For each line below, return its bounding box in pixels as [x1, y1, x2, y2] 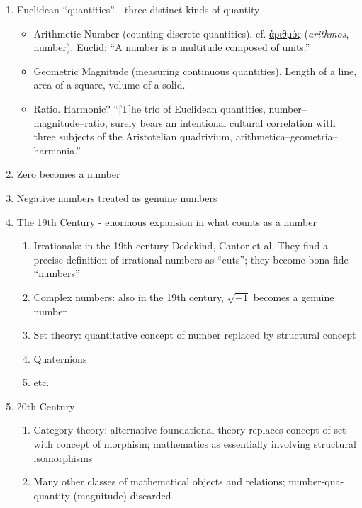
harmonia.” [33, 142, 81, 157]
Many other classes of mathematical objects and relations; [33, 474, 285, 489]
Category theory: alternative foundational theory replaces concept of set [33, 422, 346, 437]
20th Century [16, 398, 75, 413]
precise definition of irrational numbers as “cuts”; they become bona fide [33, 252, 349, 266]
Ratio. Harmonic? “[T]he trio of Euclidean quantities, [33, 101, 266, 115]
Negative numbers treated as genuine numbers [16, 190, 217, 205]
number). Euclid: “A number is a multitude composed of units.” [33, 40, 310, 55]
